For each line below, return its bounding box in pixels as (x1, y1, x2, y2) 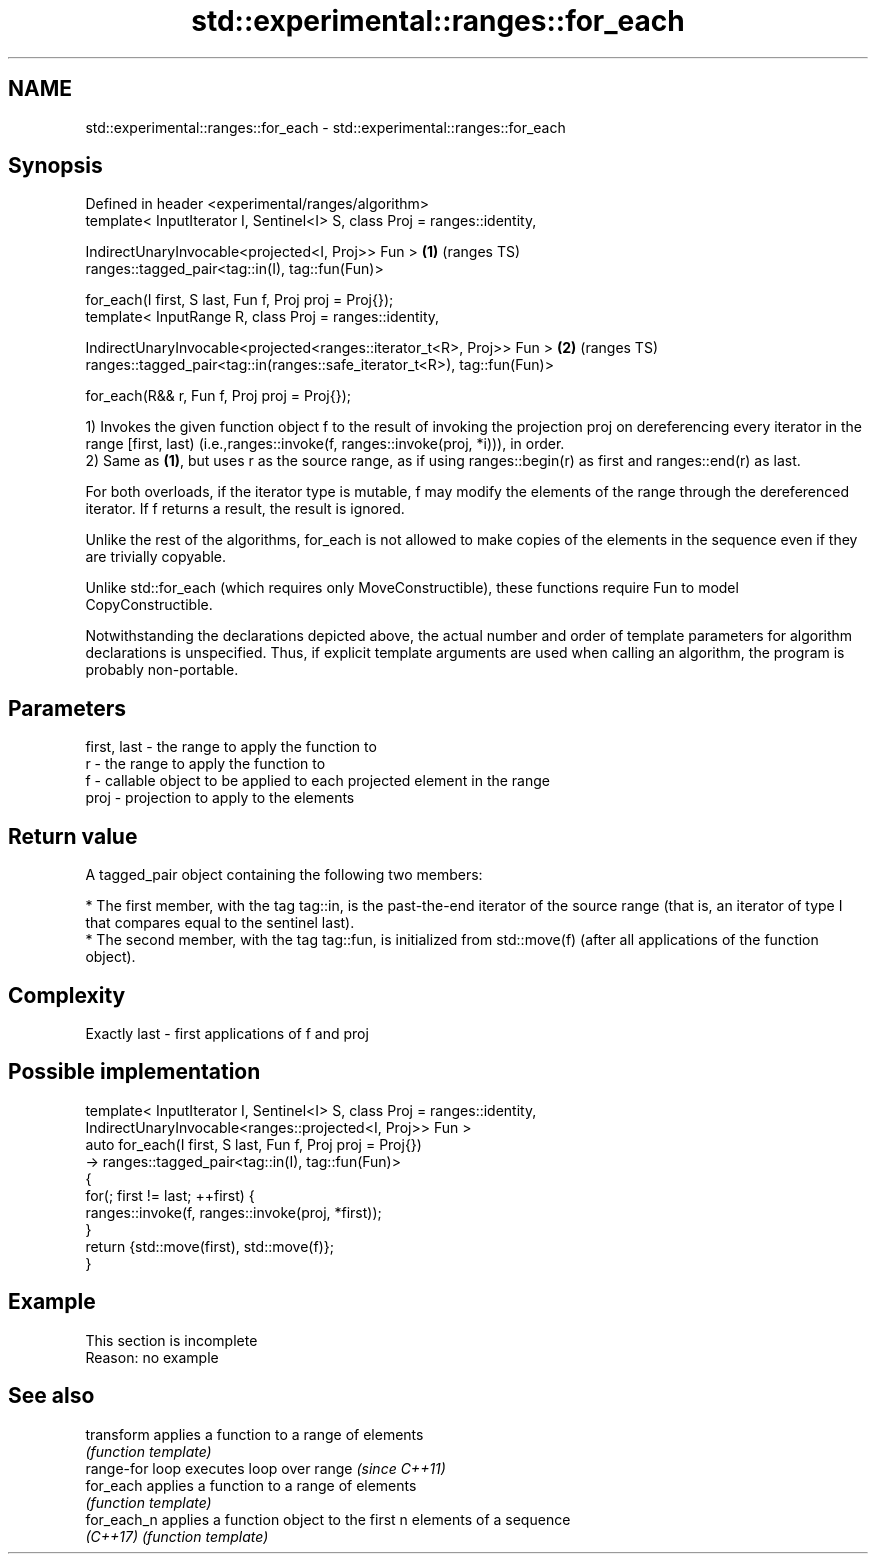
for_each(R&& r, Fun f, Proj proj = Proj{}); (85, 387, 352, 405)
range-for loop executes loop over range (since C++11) (85, 1459, 446, 1477)
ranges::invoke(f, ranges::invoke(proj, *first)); (85, 1203, 382, 1221)
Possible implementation (8, 1059, 261, 1085)
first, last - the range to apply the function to (85, 738, 377, 756)
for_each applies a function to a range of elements (85, 1476, 417, 1494)
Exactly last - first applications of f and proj (85, 1024, 369, 1042)
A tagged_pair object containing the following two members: (85, 866, 483, 884)
